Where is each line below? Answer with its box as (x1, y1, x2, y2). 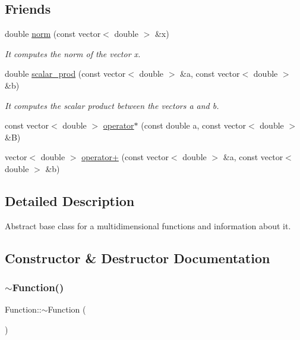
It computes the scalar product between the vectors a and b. (5, 99, 219, 111)
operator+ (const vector (81, 151, 169, 163)
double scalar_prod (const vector (5, 67, 126, 80)
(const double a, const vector (141, 119, 247, 132)
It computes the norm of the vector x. (5, 47, 141, 60)
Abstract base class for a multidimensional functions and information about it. (5, 219, 291, 232)
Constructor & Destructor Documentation (5, 248, 270, 267)
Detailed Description (5, 191, 135, 210)
